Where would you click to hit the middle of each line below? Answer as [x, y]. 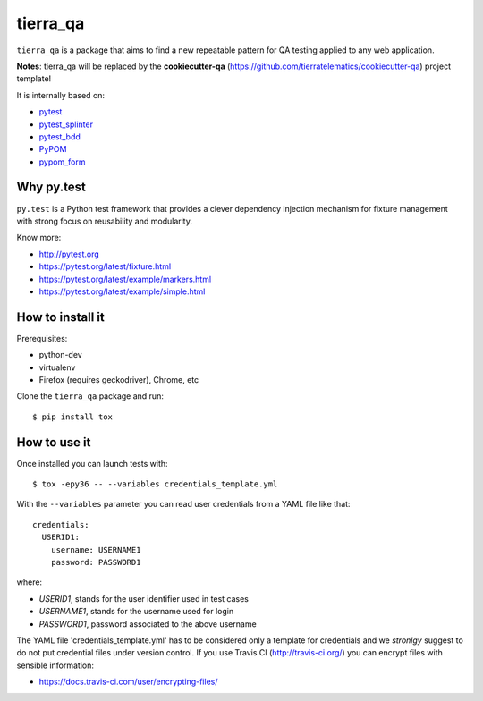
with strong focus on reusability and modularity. [104, 221]
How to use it [54, 442]
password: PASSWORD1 [96, 562]
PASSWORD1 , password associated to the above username [148, 624]
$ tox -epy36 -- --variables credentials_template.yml [155, 484]
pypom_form [62, 162]
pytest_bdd [59, 136]
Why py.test [51, 187]
